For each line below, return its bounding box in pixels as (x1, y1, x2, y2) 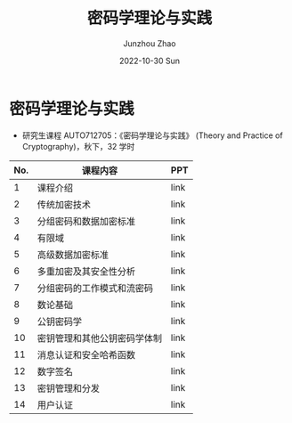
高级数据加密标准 (36, 248, 109, 261)
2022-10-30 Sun (118, 55, 181, 66)
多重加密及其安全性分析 (36, 264, 136, 277)
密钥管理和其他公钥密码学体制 (36, 331, 163, 344)
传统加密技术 (36, 198, 92, 210)
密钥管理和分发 (36, 382, 101, 395)
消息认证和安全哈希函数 (36, 348, 136, 361)
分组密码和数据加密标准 (36, 215, 136, 227)
